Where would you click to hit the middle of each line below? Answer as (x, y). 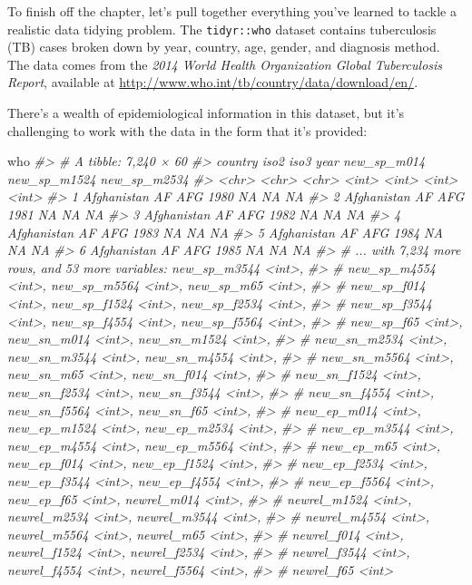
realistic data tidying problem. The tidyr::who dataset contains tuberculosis (222, 29)
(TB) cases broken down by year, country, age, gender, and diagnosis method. (224, 47)
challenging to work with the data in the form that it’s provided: (187, 130)
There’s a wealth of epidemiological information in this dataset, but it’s (206, 113)
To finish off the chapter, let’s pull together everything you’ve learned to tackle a (232, 11)
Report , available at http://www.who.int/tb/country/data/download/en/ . (213, 82)
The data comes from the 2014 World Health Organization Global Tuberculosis (225, 64)
